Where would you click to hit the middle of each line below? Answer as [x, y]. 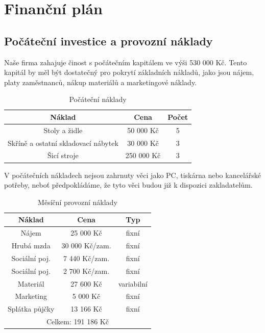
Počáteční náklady [98, 99]
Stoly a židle [63, 130]
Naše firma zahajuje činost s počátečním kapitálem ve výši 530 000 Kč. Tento [126, 62]
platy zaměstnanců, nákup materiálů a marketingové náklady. [101, 82]
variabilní [133, 283]
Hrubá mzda [31, 246]
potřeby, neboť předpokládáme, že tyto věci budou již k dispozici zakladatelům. [128, 185]
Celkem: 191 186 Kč [77, 322]
